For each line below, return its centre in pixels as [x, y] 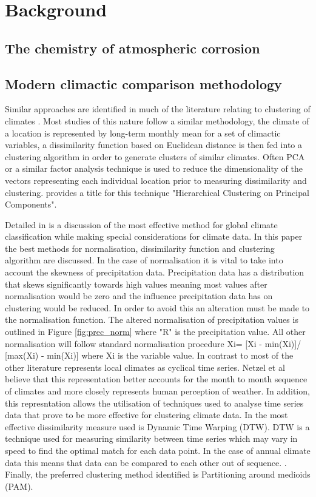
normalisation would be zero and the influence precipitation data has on [139, 296]
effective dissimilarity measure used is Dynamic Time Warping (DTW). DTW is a [157, 426]
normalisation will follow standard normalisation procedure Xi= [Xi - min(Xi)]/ [153, 343]
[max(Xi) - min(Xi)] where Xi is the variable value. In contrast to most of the [149, 355]
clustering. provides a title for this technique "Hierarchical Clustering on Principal [157, 192]
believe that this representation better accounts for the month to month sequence [156, 379]
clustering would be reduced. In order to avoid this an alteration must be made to [157, 307]
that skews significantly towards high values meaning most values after [136, 284]
